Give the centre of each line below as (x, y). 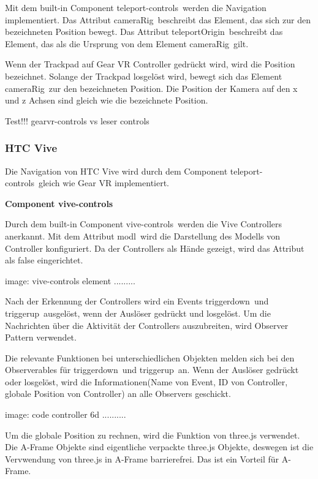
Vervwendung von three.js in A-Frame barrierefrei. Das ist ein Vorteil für (142, 458)
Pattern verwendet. (41, 337)
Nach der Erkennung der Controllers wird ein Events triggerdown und (137, 301)
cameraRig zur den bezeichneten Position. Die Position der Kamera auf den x (151, 88)
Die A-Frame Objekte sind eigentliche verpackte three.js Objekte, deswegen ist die (159, 447)
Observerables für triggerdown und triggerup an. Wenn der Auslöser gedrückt (152, 370)
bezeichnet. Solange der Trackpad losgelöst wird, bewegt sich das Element (144, 76)
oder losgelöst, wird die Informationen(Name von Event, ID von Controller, (146, 381)
